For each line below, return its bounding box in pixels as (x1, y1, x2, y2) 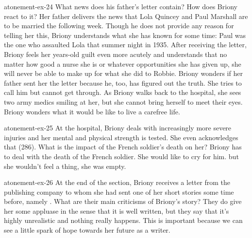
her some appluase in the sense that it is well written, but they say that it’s (4, 205, 229, 216)
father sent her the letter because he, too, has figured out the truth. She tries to (4, 77, 242, 88)
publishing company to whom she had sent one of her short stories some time (4, 186, 234, 197)
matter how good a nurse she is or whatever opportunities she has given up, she (4, 58, 241, 69)
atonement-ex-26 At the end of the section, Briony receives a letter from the (4, 177, 230, 187)
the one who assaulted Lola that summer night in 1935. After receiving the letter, (4, 39, 247, 50)
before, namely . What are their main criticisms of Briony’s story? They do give (4, 196, 242, 206)
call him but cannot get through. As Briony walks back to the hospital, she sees (4, 87, 241, 97)
